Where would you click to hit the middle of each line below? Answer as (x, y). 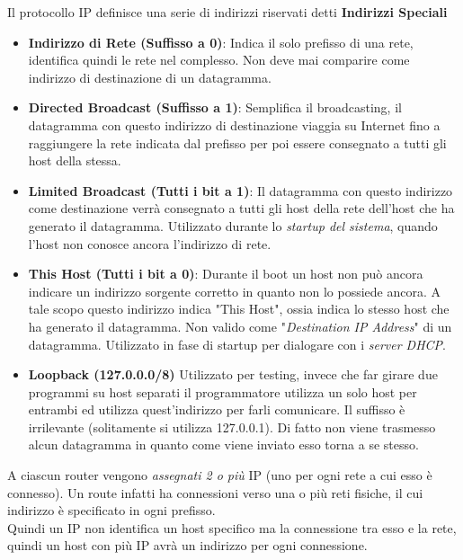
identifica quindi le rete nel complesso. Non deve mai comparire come (219, 60)
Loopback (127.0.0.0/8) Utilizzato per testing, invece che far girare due (233, 374)
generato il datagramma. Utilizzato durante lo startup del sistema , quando (233, 225)
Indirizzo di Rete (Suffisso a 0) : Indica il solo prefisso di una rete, (221, 42)
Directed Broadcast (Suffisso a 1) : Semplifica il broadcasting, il (215, 107)
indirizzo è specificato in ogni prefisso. (111, 510)
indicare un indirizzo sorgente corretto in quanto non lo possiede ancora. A (235, 291)
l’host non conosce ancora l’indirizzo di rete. (150, 243)
